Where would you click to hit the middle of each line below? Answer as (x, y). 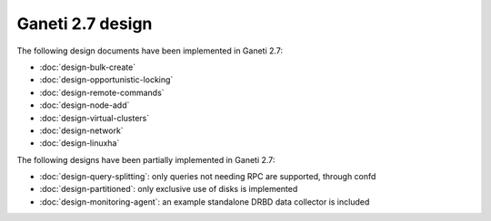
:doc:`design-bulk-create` (88, 67)
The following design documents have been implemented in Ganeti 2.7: (150, 51)
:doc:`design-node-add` (85, 105)
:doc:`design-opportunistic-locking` (106, 80)
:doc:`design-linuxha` (80, 143)
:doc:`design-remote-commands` (102, 92)
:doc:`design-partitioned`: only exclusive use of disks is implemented (169, 189)
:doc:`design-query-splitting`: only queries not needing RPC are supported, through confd (208, 177)
